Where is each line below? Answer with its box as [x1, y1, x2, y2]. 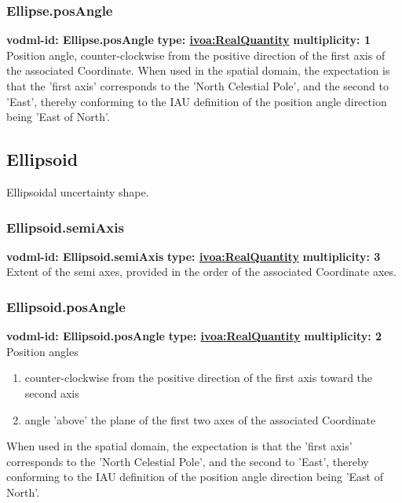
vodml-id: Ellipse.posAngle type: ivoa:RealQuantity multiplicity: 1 [6, 31, 371, 48]
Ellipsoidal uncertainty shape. [6, 183, 149, 200]
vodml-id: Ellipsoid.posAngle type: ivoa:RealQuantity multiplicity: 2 [6, 328, 382, 344]
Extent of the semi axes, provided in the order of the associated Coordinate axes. [6, 263, 397, 280]
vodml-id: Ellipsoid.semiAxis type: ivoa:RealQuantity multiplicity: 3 [6, 248, 381, 264]
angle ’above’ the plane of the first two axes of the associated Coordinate [24, 411, 376, 428]
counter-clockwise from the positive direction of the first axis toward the [24, 369, 373, 386]
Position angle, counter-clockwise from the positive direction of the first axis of [6, 46, 386, 63]
